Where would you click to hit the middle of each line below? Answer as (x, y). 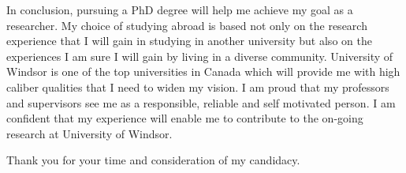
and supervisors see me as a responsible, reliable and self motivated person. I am (201, 102)
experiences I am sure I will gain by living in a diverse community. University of (200, 56)
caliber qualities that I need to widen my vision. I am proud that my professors (198, 86)
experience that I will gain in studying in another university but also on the (189, 41)
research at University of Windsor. (89, 133)
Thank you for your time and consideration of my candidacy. (153, 160)
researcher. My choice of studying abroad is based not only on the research (187, 25)
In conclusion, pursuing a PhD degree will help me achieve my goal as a (180, 9)
